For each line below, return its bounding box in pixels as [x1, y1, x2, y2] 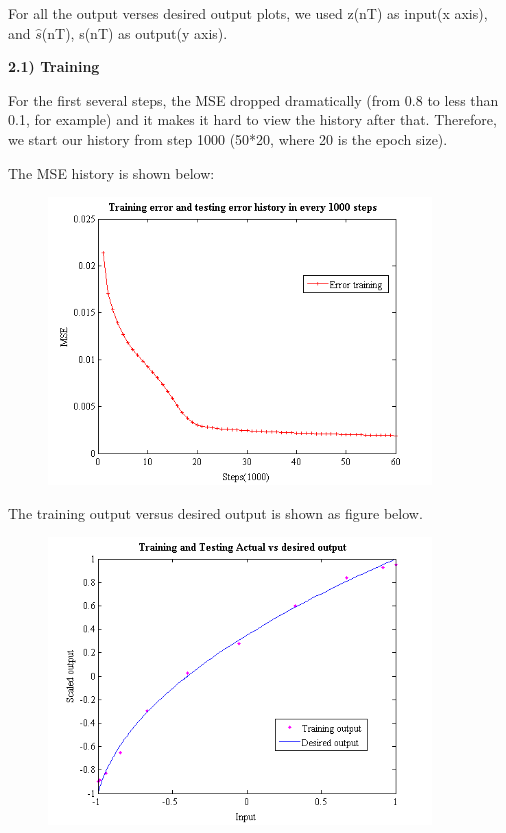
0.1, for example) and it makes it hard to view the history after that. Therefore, [8, 109, 497, 130]
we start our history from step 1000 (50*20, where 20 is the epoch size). [8, 128, 448, 149]
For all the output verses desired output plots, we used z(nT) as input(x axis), [8, 3, 488, 23]
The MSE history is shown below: [8, 162, 215, 183]
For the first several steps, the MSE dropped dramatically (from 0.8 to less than [8, 89, 499, 110]
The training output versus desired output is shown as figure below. [8, 502, 423, 523]
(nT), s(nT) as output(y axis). [41, 22, 228, 43]
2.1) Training [8, 56, 100, 77]
